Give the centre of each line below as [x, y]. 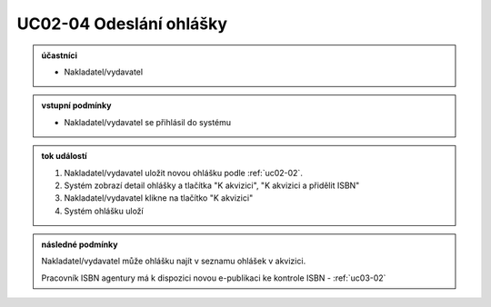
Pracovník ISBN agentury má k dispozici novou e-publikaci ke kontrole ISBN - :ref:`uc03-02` [214, 278]
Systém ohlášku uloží [104, 211]
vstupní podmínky [76, 105]
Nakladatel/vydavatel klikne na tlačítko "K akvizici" [159, 198]
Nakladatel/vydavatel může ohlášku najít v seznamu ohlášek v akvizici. [174, 261]
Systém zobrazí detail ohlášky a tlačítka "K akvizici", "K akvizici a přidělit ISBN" [212, 185]
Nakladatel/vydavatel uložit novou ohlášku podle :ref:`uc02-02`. [184, 173]
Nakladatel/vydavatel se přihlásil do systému [148, 122]
